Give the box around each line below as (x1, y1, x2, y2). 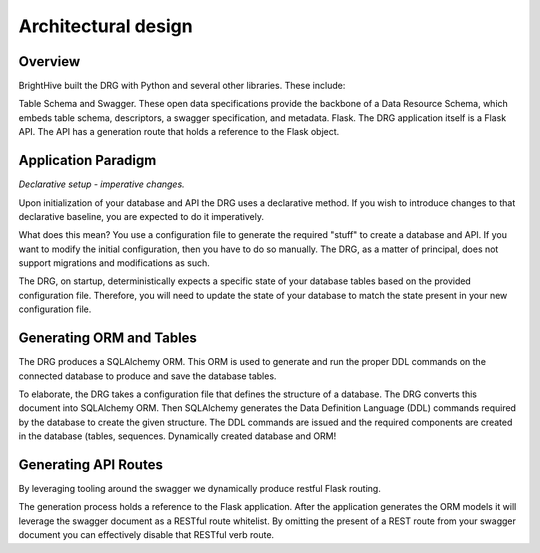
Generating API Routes (18, 456, 164, 473)
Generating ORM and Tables (18, 330, 197, 347)
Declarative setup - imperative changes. (18, 178, 185, 190)
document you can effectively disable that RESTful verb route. (18, 529, 275, 541)
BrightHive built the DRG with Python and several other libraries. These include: (18, 80, 346, 92)
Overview (18, 53, 81, 70)
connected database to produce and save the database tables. (18, 370, 277, 382)
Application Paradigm (18, 152, 157, 169)
